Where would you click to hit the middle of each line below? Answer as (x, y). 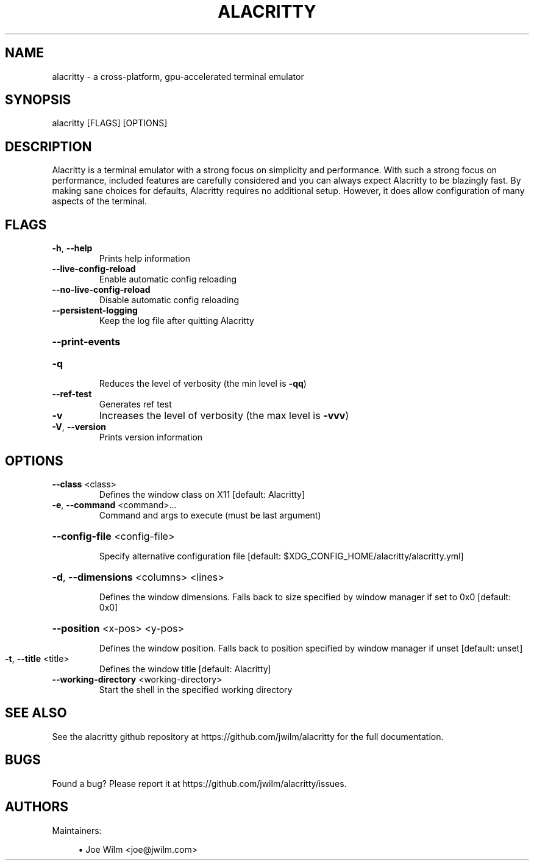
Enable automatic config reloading (168, 279)
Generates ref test (135, 404)
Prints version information (151, 437)
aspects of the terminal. (99, 201)
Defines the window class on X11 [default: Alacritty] (202, 494)
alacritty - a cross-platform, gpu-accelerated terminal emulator (178, 76)
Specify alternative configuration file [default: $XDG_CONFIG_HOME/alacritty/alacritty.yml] (281, 556)
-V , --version (79, 427)
